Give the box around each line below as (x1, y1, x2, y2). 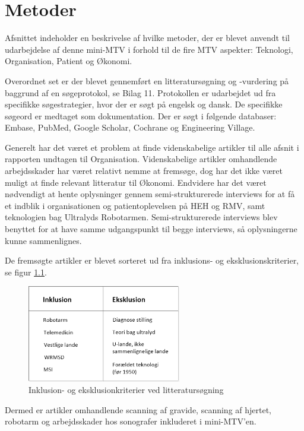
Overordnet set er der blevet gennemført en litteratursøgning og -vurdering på (5, 74, 289, 87)
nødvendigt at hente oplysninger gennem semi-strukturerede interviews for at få (5, 188, 295, 200)
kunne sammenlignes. (5, 234, 82, 246)
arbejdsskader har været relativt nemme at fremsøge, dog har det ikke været (5, 164, 283, 177)
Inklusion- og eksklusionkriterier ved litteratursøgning (28, 384, 224, 396)
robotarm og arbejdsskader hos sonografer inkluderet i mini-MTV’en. (5, 415, 256, 427)
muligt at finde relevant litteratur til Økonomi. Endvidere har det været (5, 176, 267, 188)
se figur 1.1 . (5, 265, 47, 278)
